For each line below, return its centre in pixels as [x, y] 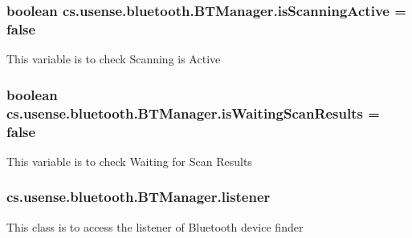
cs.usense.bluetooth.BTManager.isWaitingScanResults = [193, 113]
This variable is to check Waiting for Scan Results [129, 161]
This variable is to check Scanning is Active [114, 59]
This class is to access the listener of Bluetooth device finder [155, 226]
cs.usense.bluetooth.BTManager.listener [139, 197]
